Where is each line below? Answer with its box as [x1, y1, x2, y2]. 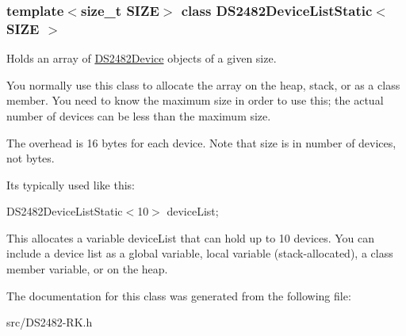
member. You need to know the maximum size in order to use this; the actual [6, 92, 384, 109]
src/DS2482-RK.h [6, 314, 93, 330]
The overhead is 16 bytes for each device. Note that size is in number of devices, [6, 134, 396, 151]
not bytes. [6, 150, 55, 166]
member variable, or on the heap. [6, 261, 168, 277]
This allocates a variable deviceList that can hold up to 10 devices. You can [6, 229, 375, 246]
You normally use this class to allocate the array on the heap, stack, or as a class [6, 76, 400, 93]
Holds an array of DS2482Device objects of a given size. [6, 50, 277, 67]
